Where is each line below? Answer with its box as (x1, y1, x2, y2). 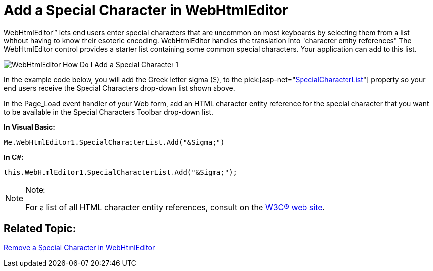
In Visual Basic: (4, 122, 55, 131)
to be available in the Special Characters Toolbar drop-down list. (4, 107, 214, 116)
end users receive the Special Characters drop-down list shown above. (4, 83, 235, 92)
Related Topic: (4, 222, 76, 235)
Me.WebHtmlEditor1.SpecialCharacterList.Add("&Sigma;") (4, 138, 225, 146)
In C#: (4, 153, 24, 161)
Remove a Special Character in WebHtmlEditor (4, 243, 155, 252)
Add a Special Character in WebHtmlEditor (4, 2, 288, 19)
